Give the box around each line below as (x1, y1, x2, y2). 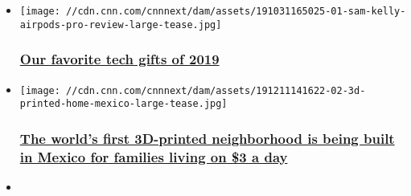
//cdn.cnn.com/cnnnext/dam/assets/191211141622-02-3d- (66, 84, 366, 96)
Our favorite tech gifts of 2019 (19, 49, 220, 69)
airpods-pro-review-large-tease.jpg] (19, 18, 222, 31)
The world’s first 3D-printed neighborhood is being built (19, 128, 395, 148)
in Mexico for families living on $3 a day (19, 146, 288, 166)
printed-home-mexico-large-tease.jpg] (19, 98, 228, 110)
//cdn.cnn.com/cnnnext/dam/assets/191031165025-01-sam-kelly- (66, 6, 406, 17)
